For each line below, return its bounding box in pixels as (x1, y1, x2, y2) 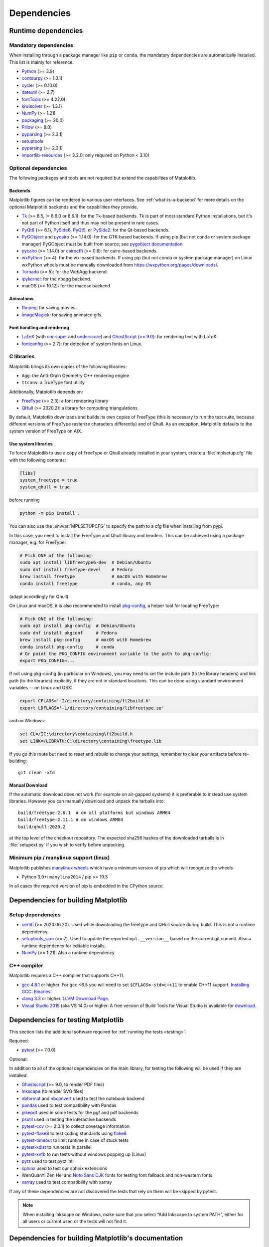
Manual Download (9, 782, 48, 788)
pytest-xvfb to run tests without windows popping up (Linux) (21, 1151, 146, 1157)
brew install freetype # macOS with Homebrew (19, 574, 167, 580)
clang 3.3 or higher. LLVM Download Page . (21, 996, 110, 1002)
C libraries (9, 353, 35, 360)
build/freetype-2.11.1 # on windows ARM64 (18, 817, 124, 823)
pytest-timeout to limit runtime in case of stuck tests (21, 1137, 129, 1143)
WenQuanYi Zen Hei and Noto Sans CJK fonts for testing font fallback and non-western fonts (21, 1172, 213, 1178)
